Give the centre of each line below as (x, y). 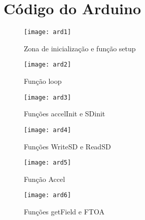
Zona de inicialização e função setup (80, 48)
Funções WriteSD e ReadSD (67, 146)
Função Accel (45, 179)
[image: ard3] (48, 97)
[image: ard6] (48, 195)
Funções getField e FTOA (64, 212)
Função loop (43, 81)
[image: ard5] (48, 163)
